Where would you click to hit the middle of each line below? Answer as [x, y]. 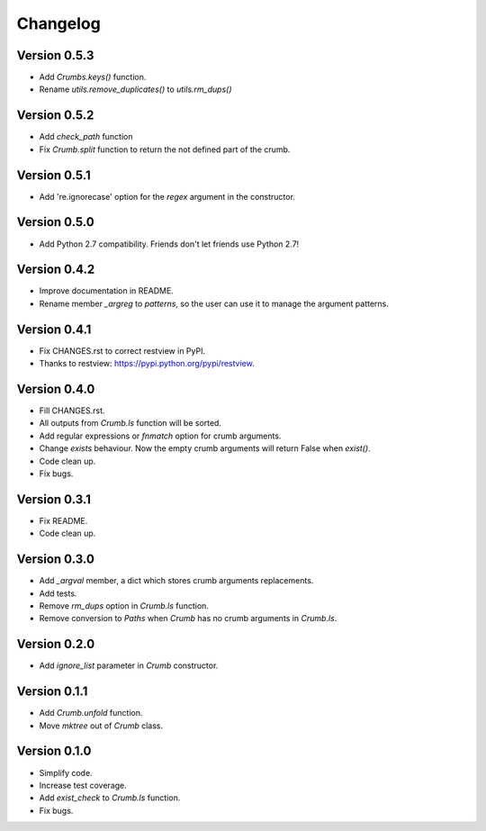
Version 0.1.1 [52, 692]
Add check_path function [86, 137]
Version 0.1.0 [54, 751]
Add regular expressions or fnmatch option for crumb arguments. [160, 436]
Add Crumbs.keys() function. [93, 77]
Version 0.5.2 [55, 116]
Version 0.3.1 [54, 499]
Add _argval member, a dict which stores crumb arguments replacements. [176, 581]
